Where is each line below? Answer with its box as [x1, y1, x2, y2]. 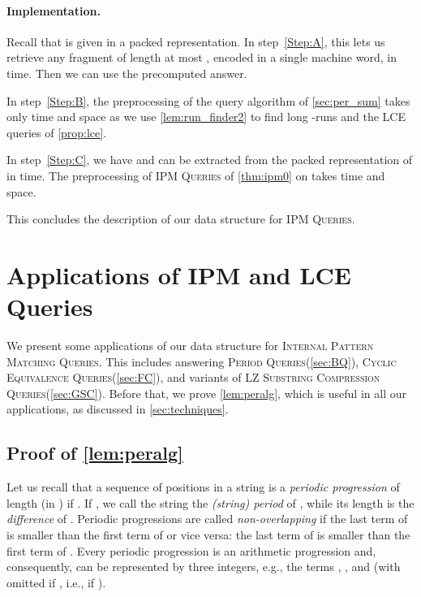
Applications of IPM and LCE [6, 257, 351, 291]
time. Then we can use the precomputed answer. [6, 64, 247, 81]
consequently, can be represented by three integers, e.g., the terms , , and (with [6, 558, 401, 575]
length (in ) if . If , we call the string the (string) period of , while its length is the [6, 494, 415, 511]
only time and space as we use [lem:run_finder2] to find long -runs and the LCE [6, 108, 406, 125]
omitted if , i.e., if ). [6, 573, 106, 591]
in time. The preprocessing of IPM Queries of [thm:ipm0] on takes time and [6, 167, 385, 184]
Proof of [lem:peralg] [6, 440, 183, 465]
